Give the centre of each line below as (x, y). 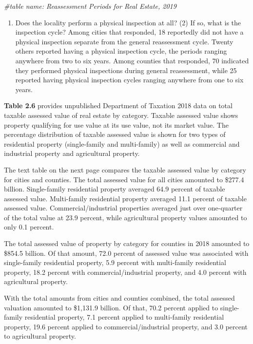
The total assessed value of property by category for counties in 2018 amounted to (127, 243)
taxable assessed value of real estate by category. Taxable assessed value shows (121, 115)
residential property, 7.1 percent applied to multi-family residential (124, 317)
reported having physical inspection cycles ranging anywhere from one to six (129, 80)
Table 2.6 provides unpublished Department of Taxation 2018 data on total (118, 105)
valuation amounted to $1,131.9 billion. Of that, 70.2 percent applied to (111, 307)
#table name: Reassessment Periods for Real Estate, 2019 (90, 6)
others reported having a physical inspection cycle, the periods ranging (121, 51)
